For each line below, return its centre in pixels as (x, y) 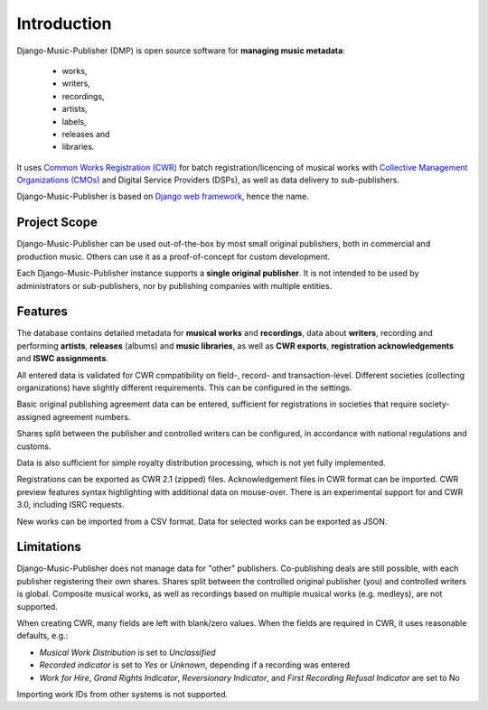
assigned (34, 416)
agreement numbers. (92, 416)
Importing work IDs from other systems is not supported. (122, 694)
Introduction (64, 23)
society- (434, 404)
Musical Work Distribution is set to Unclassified (127, 652)
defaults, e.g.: (42, 636)
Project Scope (57, 223)
